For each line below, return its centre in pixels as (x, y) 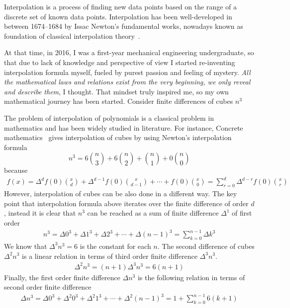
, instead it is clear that (40, 213)
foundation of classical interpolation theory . (72, 36)
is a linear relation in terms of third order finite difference (110, 256)
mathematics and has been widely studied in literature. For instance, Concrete (124, 127)
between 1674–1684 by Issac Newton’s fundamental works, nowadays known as (124, 26)
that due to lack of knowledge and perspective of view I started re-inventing (120, 62)
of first (242, 213)
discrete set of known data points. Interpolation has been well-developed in (118, 16)
